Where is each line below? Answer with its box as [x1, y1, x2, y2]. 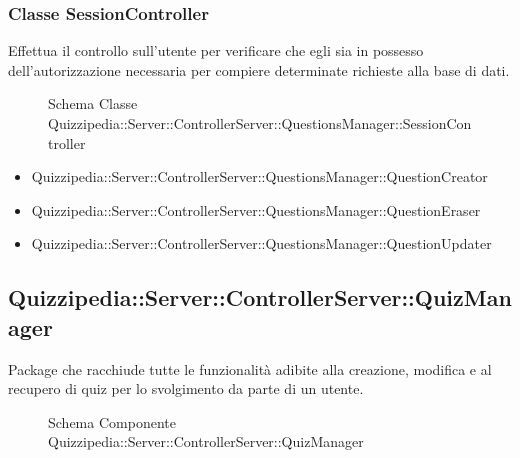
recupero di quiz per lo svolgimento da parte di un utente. [8, 378, 364, 399]
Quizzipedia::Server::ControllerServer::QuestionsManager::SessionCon [48, 113, 472, 133]
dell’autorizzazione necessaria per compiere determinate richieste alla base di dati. [8, 59, 510, 80]
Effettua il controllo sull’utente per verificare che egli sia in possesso [8, 40, 424, 61]
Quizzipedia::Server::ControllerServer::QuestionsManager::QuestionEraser [31, 199, 481, 220]
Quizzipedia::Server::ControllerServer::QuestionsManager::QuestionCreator [31, 166, 488, 187]
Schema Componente [48, 411, 176, 432]
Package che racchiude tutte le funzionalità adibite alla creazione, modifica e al [8, 358, 492, 379]
